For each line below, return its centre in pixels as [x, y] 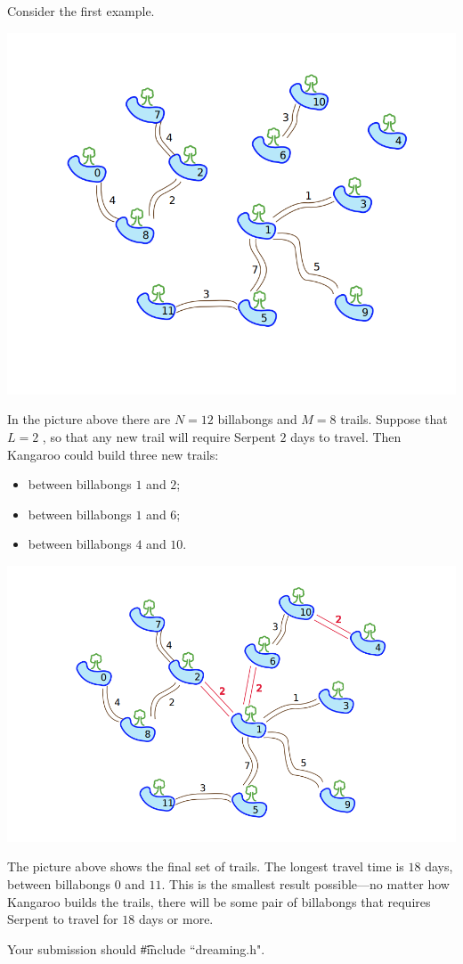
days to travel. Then [346, 437]
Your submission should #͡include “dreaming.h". [136, 948]
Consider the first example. [81, 11]
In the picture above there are [89, 419]
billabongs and [257, 419]
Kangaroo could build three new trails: [113, 454]
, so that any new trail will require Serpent [159, 437]
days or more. [176, 919]
